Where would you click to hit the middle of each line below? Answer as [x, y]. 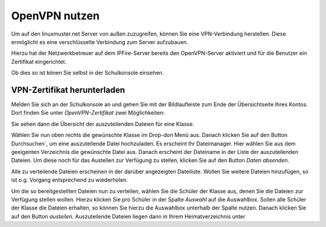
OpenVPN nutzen [55, 16]
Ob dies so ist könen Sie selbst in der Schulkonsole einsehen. [88, 73]
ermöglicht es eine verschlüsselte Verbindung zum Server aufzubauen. [100, 42]
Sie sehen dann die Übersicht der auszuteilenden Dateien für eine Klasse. [103, 124]
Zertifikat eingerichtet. [39, 62]
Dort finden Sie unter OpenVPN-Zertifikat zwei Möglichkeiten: [88, 113]
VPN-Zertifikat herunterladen [68, 90]
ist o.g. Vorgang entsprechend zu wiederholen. [69, 180]
